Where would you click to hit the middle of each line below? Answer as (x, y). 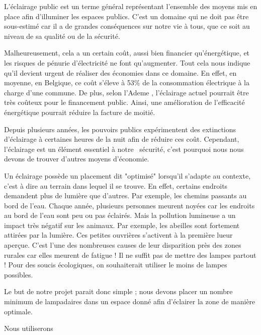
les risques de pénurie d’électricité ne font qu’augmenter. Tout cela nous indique (127, 62)
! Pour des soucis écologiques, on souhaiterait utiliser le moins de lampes (116, 265)
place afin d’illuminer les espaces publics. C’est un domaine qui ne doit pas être (126, 16)
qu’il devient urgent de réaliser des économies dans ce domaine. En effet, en (120, 72)
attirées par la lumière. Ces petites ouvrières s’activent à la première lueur (118, 235)
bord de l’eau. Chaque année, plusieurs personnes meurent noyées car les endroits (129, 205)
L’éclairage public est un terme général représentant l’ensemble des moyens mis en (131, 6)
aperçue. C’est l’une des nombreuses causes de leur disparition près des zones (123, 245)
